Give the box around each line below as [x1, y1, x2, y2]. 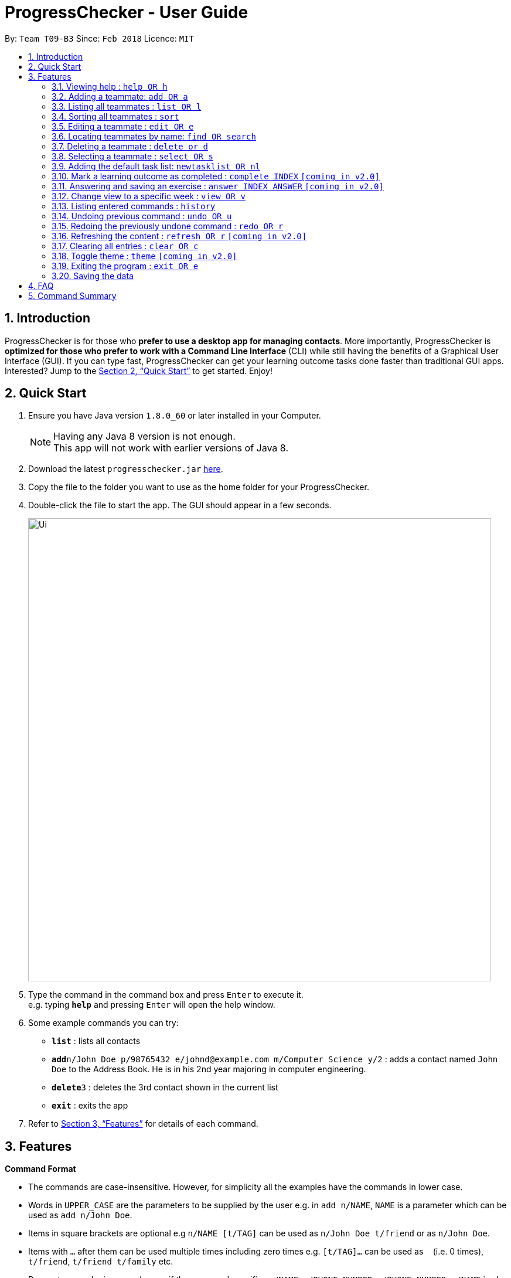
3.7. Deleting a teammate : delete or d [52, 141, 208, 151]
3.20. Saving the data [52, 270, 134, 281]
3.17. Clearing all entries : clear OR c [52, 240, 199, 251]
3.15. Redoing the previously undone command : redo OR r [52, 220, 284, 231]
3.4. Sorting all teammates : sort [52, 111, 179, 121]
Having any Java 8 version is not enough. [53, 430, 236, 443]
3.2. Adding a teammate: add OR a [52, 91, 188, 101]
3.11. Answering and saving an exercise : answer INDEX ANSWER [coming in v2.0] [52, 181, 384, 191]
